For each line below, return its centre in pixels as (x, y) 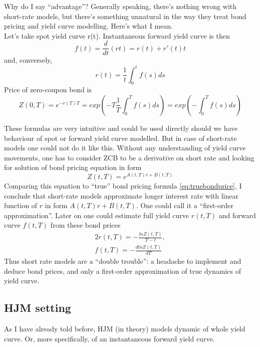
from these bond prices (85, 225)
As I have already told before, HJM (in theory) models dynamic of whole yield (125, 329)
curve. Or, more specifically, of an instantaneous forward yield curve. (109, 338)
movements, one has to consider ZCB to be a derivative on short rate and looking (129, 157)
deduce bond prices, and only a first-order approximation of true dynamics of (123, 271)
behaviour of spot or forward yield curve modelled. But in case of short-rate (120, 138)
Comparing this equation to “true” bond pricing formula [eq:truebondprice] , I (123, 185)
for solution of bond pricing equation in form (73, 167)
